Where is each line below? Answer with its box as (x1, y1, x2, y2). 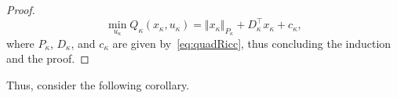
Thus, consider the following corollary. (6, 76, 190, 93)
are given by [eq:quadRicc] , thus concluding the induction (112, 34, 392, 51)
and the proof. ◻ (6, 50, 89, 67)
